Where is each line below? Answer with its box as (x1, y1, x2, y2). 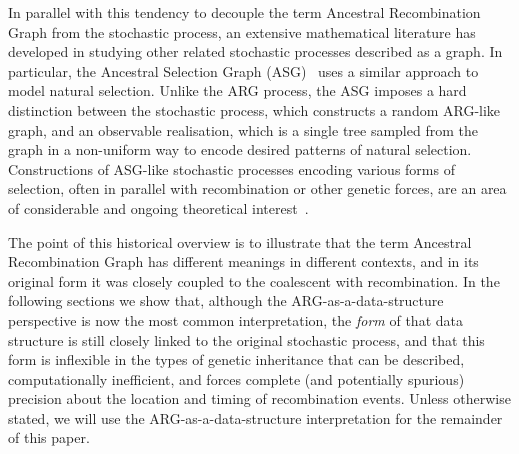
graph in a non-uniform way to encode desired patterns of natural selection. (8, 139, 472, 160)
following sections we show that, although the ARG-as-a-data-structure (8, 290, 444, 311)
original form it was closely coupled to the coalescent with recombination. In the (8, 270, 500, 291)
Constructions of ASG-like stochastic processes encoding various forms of (8, 158, 455, 179)
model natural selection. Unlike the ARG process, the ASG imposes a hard (8, 80, 467, 101)
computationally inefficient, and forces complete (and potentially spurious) (8, 368, 465, 389)
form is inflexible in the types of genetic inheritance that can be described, (8, 349, 465, 370)
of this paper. (8, 427, 90, 448)
